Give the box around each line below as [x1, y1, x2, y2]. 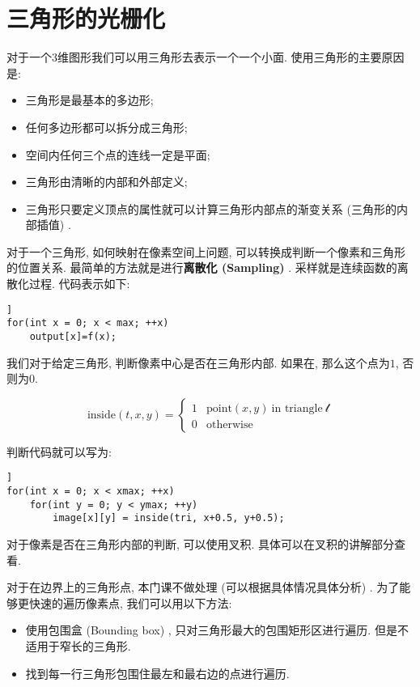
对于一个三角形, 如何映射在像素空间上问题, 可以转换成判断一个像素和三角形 [6, 243, 406, 260]
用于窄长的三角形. [36, 638, 131, 654]
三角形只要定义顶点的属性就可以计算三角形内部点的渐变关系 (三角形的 [25, 200, 397, 217]
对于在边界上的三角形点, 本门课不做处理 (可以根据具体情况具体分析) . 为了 [6, 579, 400, 596]
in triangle [271, 402, 323, 414]
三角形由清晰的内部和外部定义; [25, 173, 188, 190]
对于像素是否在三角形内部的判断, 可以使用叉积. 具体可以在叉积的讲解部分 [6, 536, 395, 553]
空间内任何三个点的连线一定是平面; [25, 146, 210, 163]
